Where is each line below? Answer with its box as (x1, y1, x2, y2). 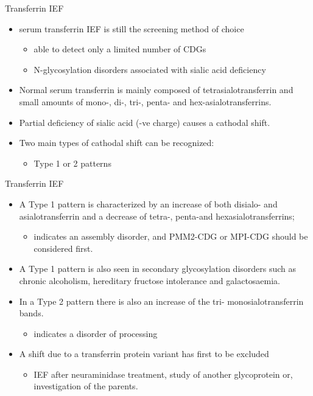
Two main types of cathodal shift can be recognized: (19, 136, 214, 149)
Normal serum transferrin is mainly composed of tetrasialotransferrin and (19, 83, 294, 96)
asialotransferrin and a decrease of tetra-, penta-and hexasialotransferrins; (19, 209, 295, 222)
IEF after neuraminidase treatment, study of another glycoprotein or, (33, 367, 293, 380)
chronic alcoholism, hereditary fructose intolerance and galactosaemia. (19, 274, 280, 287)
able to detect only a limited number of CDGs (33, 43, 206, 55)
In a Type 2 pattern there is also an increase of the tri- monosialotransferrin (19, 294, 304, 307)
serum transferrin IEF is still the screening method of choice (19, 22, 244, 35)
